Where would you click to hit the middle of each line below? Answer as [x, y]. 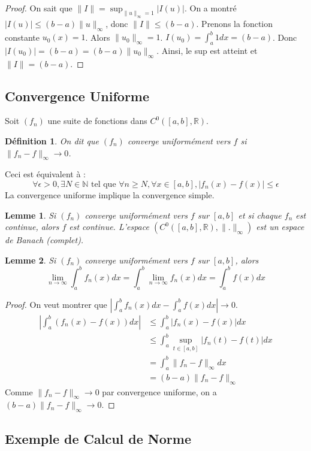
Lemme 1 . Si [31, 215]
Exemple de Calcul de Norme [98, 438]
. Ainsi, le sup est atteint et [207, 50]
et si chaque [260, 215]
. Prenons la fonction [235, 23]
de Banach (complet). [44, 240]
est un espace [280, 227]
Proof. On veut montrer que [56, 304]
